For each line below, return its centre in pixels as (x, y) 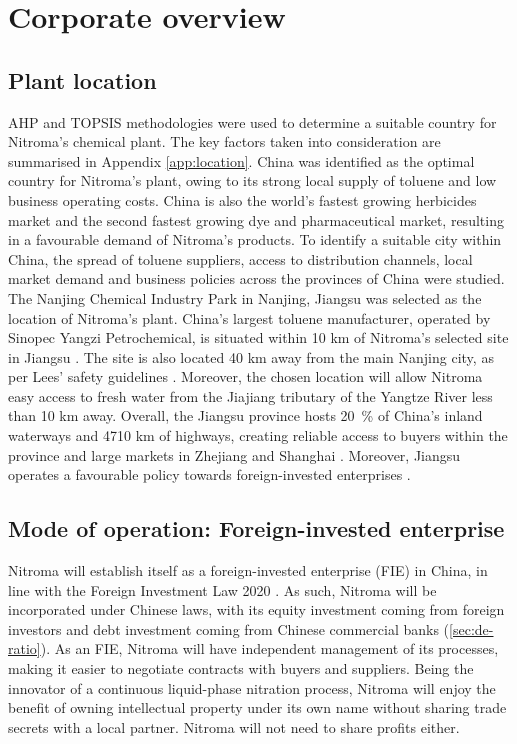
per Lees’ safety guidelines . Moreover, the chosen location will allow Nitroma (245, 376)
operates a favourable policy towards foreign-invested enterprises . (209, 474)
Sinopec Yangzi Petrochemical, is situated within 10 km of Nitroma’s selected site (258, 337)
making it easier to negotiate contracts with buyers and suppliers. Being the (241, 668)
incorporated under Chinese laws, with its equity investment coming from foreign (256, 609)
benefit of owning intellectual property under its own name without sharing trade (257, 707)
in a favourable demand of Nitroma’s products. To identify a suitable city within (255, 239)
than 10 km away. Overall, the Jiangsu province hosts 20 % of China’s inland (245, 415)
